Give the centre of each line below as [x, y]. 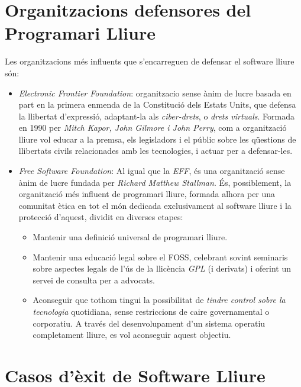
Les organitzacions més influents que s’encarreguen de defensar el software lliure [150, 61]
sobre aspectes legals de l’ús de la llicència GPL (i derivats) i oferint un [162, 268]
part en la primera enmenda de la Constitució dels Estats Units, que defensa [157, 104]
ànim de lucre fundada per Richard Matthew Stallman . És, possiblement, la [155, 182]
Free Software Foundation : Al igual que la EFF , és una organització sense [152, 171]
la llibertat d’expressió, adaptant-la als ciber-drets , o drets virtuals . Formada [156, 116]
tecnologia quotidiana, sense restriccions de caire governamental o [151, 311]
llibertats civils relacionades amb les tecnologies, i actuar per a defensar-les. [156, 151]
